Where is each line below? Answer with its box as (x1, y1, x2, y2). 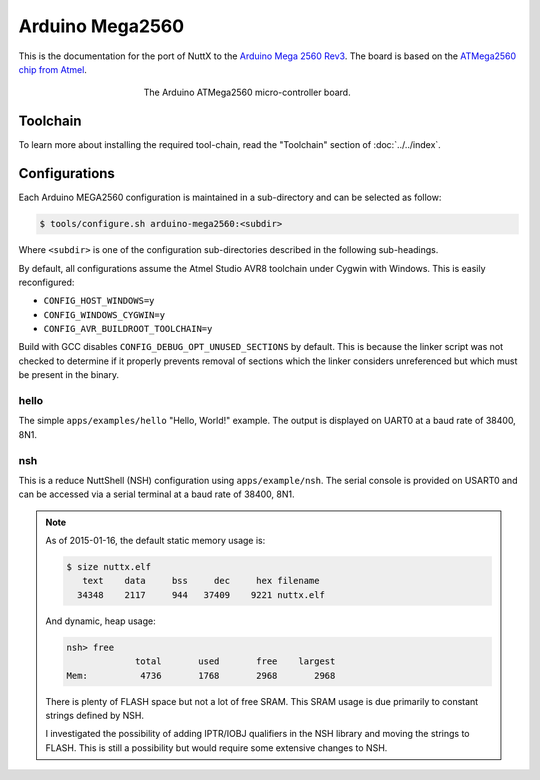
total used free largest (135, 656, 336, 667)
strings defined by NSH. (45, 709, 145, 721)
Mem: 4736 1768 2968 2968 (66, 670, 336, 681)
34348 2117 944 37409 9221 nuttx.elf (76, 589, 325, 600)
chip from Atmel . (18, 63, 87, 75)
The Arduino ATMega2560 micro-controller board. (143, 86, 351, 99)
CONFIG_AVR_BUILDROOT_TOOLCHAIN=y (43, 323, 213, 335)
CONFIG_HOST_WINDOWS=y (43, 295, 155, 307)
